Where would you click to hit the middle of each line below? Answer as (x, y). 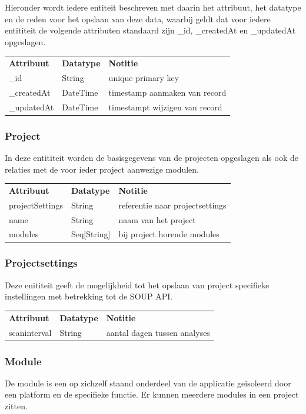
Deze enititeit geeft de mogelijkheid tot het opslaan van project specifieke (137, 285)
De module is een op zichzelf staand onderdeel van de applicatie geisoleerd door (148, 383)
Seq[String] (91, 234)
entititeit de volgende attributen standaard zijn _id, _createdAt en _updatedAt (150, 30)
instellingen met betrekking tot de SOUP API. (89, 296)
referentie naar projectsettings (172, 205)
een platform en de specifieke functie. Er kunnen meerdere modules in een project (152, 394)
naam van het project (157, 219)
